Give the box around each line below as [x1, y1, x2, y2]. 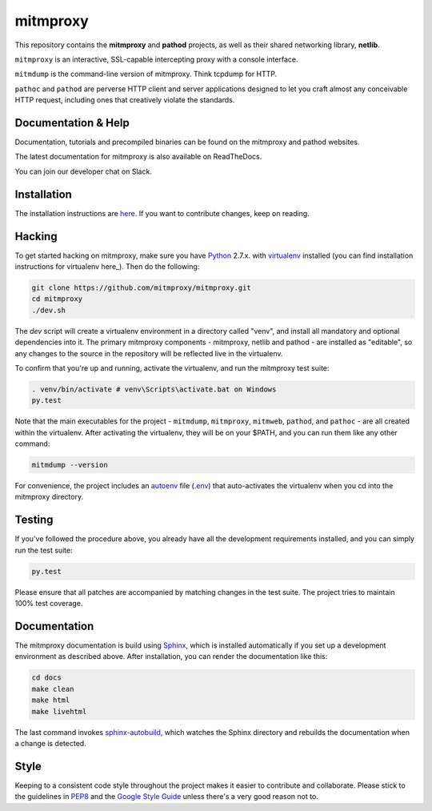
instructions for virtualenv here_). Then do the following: [14, 262, 200, 271]
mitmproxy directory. [14, 492, 84, 502]
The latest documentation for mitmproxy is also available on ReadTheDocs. [14, 152, 262, 162]
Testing [14, 513, 54, 527]
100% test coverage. [14, 599, 83, 608]
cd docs [31, 673, 62, 682]
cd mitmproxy [31, 295, 83, 303]
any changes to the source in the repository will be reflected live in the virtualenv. [14, 348, 283, 358]
